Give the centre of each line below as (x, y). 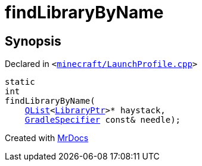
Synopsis (33, 41)
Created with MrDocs (47, 138)
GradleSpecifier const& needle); (103, 120)
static (20, 82)
